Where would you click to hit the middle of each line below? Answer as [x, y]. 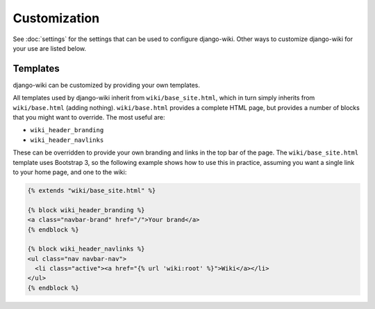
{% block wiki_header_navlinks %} [86, 249]
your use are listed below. [50, 48]
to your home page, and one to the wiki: [70, 172]
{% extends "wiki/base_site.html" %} [92, 190]
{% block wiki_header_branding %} [86, 210]
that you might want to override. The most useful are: [89, 118]
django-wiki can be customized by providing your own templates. [107, 85]
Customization [56, 18]
